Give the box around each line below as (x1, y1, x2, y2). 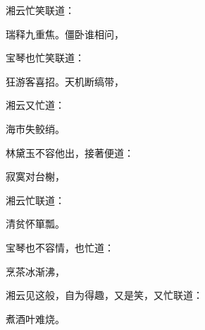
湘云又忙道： (6, 98, 65, 112)
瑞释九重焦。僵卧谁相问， (6, 26, 124, 41)
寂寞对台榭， (6, 169, 65, 184)
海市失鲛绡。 (6, 121, 65, 136)
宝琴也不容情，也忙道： (6, 240, 114, 254)
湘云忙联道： (6, 192, 65, 207)
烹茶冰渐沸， (6, 264, 65, 278)
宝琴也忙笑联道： (6, 50, 85, 65)
